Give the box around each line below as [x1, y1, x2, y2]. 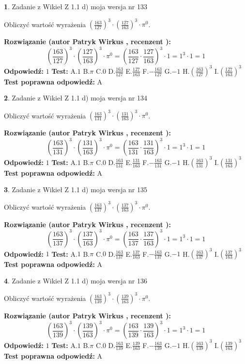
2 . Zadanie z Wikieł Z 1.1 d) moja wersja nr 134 [4, 93, 148, 103]
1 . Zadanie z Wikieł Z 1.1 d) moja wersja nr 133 [4, 1, 148, 11]
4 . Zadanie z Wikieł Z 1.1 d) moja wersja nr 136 [4, 275, 148, 285]
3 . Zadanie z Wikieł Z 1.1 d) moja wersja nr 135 [4, 184, 148, 194]
